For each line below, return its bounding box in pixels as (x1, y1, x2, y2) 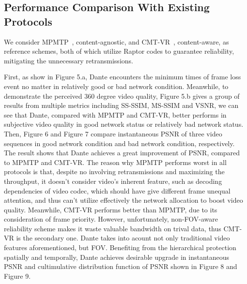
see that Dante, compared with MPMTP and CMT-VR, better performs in (4, 109, 227, 120)
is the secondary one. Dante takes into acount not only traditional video (16, 233, 230, 243)
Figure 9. (4, 270, 31, 281)
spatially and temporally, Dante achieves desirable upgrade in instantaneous (4, 252, 230, 262)
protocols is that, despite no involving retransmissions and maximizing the (4, 166, 225, 177)
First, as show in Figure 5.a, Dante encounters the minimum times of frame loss (4, 72, 241, 82)
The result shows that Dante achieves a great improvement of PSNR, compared (4, 148, 240, 158)
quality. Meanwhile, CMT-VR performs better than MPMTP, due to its (4, 204, 217, 214)
